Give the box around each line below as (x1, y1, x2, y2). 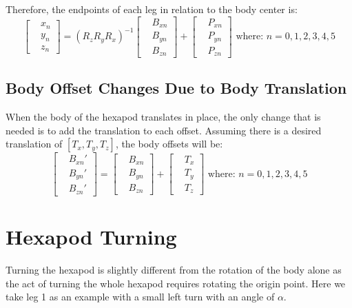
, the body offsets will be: (115, 136, 223, 151)
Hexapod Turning (6, 223, 177, 251)
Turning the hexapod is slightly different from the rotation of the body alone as (6, 263, 342, 277)
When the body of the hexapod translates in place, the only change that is (6, 110, 321, 124)
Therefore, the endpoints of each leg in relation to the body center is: (6, 2, 298, 16)
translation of (6, 136, 63, 151)
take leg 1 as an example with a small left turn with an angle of (6, 289, 275, 304)
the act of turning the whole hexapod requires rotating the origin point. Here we (6, 276, 346, 290)
